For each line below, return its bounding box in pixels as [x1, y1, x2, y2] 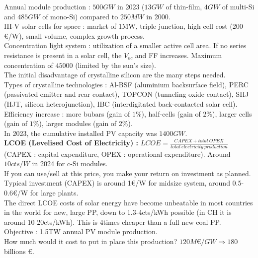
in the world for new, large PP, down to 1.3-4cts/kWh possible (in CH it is [4, 207, 232, 217]
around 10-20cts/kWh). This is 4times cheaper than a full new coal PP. [4, 216, 221, 227]
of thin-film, [166, 1, 202, 11]
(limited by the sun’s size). [75, 60, 156, 70]
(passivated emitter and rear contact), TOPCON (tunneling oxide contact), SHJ [4, 89, 249, 99]
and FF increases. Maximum [135, 50, 222, 60]
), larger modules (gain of [39, 118, 117, 129]
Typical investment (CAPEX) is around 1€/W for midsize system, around [4, 178, 230, 188]
